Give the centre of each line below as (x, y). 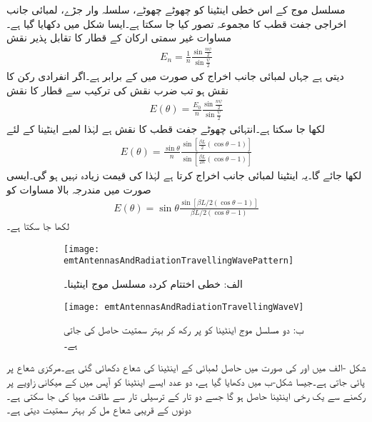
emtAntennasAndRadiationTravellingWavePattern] (179, 261)
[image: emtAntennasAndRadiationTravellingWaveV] (184, 307)
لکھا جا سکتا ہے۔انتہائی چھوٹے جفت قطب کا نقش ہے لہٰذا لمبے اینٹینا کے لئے (166, 128)
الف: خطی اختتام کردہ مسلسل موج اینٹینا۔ (153, 283)
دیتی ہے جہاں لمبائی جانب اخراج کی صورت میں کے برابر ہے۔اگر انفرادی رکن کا (175, 76)
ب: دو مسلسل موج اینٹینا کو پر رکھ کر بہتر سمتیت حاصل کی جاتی (184, 330)
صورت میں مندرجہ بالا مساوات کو (79, 189)
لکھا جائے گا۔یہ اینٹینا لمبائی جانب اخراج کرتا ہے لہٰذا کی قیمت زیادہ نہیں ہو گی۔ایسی (184, 175)
